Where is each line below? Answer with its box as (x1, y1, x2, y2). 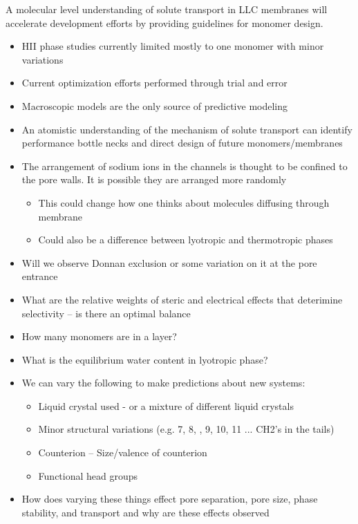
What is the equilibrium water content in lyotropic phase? (21, 352, 268, 366)
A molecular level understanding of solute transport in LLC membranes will (6, 2, 328, 16)
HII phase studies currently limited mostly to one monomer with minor (21, 39, 324, 53)
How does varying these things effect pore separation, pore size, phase (21, 492, 318, 506)
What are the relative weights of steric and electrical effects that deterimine (21, 292, 343, 306)
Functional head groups (38, 468, 138, 483)
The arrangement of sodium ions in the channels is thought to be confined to (21, 158, 348, 173)
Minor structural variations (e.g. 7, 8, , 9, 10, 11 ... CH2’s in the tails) (38, 422, 335, 436)
